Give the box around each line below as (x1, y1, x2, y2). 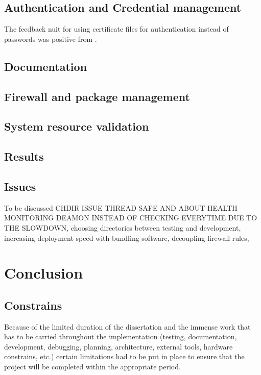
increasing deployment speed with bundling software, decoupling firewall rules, (4, 232, 249, 243)
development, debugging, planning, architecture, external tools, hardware (4, 341, 233, 352)
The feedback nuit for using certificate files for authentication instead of (4, 23, 229, 34)
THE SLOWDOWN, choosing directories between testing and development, (4, 222, 241, 233)
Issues (4, 178, 36, 194)
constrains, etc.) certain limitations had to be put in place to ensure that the (4, 351, 245, 362)
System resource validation (4, 118, 149, 134)
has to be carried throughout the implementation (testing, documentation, (4, 331, 237, 342)
